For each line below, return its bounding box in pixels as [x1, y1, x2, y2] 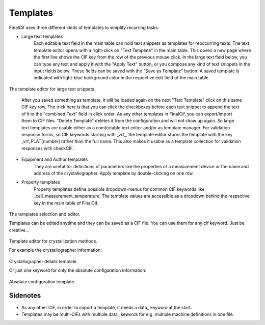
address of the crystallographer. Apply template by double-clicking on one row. [33, 170, 194, 176]
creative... [9, 227, 29, 233]
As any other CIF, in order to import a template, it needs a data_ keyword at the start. [21, 304, 192, 310]
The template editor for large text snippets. [9, 86, 96, 92]
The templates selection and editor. [9, 211, 80, 217]
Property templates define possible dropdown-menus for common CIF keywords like [33, 186, 205, 192]
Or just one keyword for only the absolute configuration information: [9, 267, 147, 273]
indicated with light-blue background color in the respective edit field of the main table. [33, 75, 210, 81]
